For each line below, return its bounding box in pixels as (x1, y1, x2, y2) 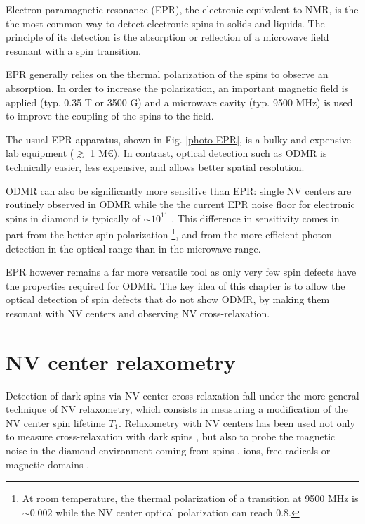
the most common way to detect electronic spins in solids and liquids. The (6, 15, 325, 30)
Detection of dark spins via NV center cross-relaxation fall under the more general (6, 388, 359, 402)
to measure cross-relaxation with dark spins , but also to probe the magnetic (6, 429, 336, 444)
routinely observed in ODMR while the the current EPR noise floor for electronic (6, 197, 355, 212)
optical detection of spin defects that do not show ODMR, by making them (6, 292, 330, 307)
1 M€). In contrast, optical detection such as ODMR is (90, 146, 327, 160)
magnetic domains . (6, 456, 90, 471)
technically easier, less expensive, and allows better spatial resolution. (6, 159, 305, 174)
